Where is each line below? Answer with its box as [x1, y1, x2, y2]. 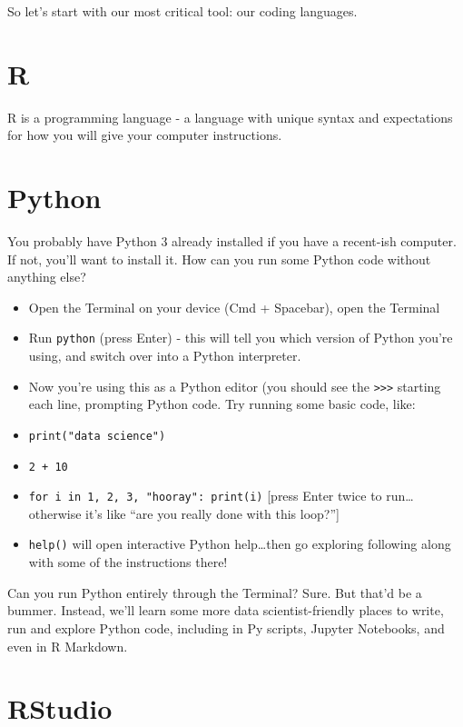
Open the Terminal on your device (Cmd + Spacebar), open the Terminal [28, 297, 440, 316]
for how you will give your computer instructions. [7, 125, 282, 144]
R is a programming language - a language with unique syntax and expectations [7, 107, 453, 126]
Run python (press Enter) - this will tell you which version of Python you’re [28, 328, 453, 347]
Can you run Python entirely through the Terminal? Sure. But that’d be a [7, 583, 422, 602]
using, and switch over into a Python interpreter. [28, 346, 301, 365]
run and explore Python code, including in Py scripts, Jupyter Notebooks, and [7, 618, 445, 637]
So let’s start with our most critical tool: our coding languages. [7, 2, 358, 20]
